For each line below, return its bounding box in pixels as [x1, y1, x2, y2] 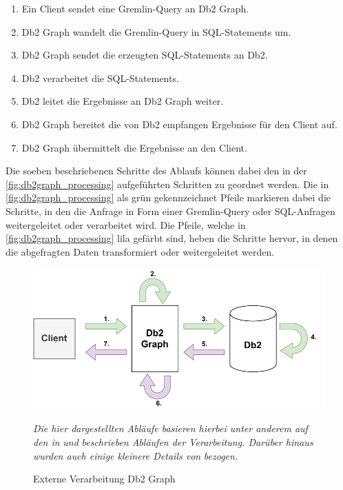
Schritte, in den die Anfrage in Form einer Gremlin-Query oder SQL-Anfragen [6, 203, 335, 218]
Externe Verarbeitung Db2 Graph [33, 471, 176, 486]
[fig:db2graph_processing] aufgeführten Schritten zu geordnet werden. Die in [6, 176, 329, 191]
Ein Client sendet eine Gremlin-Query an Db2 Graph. [21, 1, 249, 15]
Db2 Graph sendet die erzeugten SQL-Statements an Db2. [21, 48, 268, 62]
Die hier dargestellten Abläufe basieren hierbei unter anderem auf [33, 421, 308, 436]
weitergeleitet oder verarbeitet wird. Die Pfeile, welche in [6, 217, 246, 232]
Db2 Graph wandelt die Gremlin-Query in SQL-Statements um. [21, 24, 291, 39]
